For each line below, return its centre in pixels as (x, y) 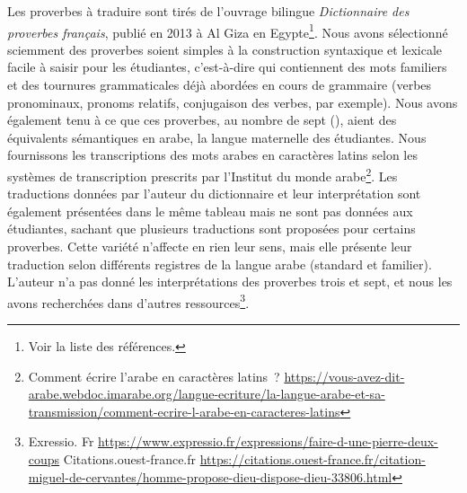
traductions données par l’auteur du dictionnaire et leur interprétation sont (214, 194)
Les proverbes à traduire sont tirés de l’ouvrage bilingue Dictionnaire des (208, 11)
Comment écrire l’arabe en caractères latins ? (154, 376)
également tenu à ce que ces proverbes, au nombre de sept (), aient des (202, 120)
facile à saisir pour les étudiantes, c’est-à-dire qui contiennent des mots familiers (227, 67)
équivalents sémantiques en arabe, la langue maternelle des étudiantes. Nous (217, 137)
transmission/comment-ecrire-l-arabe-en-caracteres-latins (184, 411)
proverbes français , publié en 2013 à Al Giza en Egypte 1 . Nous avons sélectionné (228, 31)
